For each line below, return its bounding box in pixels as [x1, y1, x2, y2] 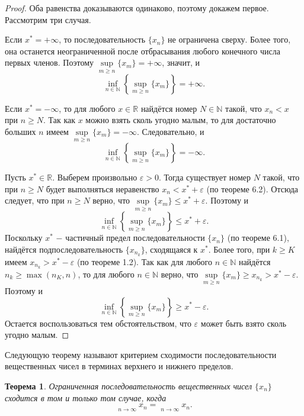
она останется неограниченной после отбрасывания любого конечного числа [5, 44, 280, 57]
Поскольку [5, 231, 43, 244]
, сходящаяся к [145, 243, 198, 255]
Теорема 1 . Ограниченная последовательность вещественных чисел [5, 379, 252, 392]
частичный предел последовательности [65, 231, 205, 244]
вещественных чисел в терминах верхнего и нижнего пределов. [5, 360, 233, 372]
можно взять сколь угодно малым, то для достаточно [85, 114, 276, 126]
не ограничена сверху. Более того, [168, 33, 291, 46]
